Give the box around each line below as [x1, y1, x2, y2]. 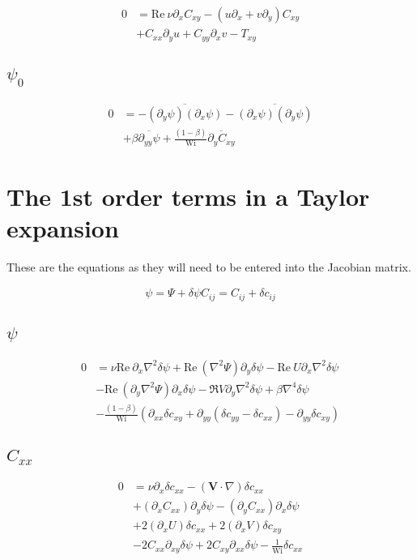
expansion [6, 211, 119, 244]
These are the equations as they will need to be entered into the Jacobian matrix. [6, 258, 411, 275]
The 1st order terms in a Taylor [6, 179, 370, 212]
